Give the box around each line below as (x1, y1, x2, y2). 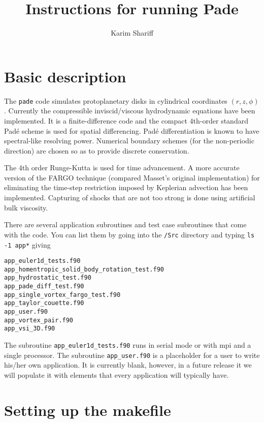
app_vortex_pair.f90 (4, 316, 74, 324)
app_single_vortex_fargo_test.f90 (4, 291, 121, 298)
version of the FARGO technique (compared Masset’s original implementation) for (4, 172, 260, 183)
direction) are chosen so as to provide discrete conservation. (4, 145, 189, 156)
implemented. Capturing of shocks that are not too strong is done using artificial (4, 192, 255, 203)
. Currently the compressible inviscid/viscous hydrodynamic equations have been (4, 105, 255, 116)
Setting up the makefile (4, 399, 171, 420)
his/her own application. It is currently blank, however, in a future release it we (4, 359, 252, 370)
